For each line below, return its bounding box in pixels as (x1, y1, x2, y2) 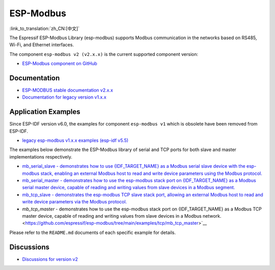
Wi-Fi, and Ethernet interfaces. (9, 42, 74, 48)
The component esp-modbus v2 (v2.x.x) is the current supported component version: (9, 51, 199, 57)
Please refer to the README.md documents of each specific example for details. (9, 229, 176, 235)
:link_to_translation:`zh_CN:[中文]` (9, 25, 80, 32)
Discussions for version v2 (22, 256, 78, 262)
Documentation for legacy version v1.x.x (22, 94, 106, 100)
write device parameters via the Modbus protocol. (22, 199, 127, 205)
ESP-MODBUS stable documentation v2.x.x (22, 87, 113, 94)
